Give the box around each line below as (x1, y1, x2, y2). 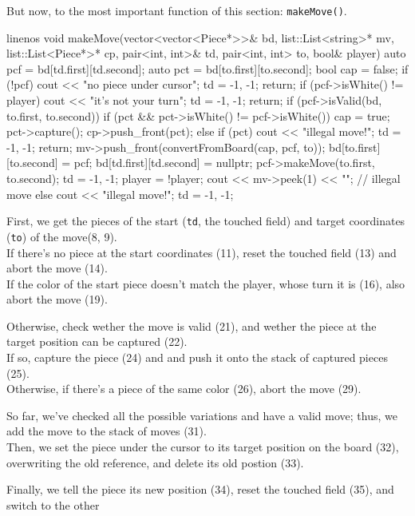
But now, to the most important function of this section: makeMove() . (6, 2, 347, 18)
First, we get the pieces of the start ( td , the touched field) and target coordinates (6, 212, 405, 229)
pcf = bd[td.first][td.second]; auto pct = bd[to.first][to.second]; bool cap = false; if (6, 60, 409, 77)
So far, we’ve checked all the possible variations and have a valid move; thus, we (6, 407, 397, 423)
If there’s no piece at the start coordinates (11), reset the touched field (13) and (6, 244, 397, 260)
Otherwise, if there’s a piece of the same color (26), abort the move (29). (6, 380, 362, 397)
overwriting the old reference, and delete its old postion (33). (6, 454, 304, 470)
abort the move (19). (6, 291, 108, 308)
